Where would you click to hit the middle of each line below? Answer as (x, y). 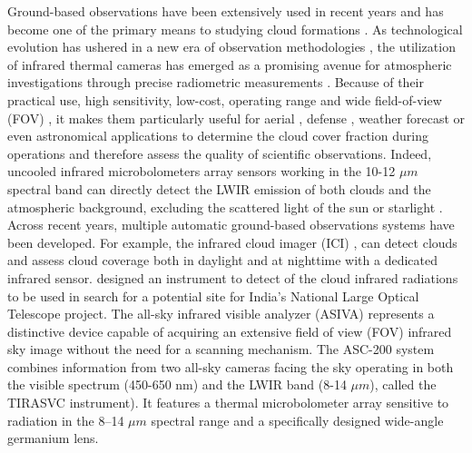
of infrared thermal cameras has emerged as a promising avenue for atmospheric (230, 64)
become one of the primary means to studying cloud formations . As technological (235, 29)
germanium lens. (53, 438)
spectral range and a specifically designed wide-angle (297, 420)
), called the (403, 384)
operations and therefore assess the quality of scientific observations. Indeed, (220, 153)
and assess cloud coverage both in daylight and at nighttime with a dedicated (223, 260)
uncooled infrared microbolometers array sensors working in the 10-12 (202, 171)
